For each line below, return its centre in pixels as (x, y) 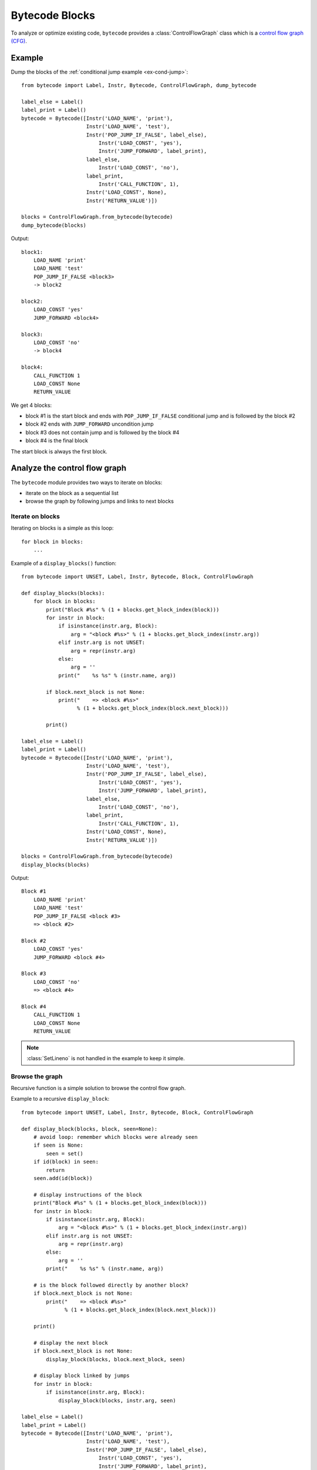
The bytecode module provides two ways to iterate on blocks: (87, 482)
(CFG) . (19, 41)
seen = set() (65, 1153)
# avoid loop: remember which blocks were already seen (115, 1137)
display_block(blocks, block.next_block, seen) (116, 1359)
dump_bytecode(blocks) (54, 225)
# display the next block (71, 1343)
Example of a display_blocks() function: (64, 563)
